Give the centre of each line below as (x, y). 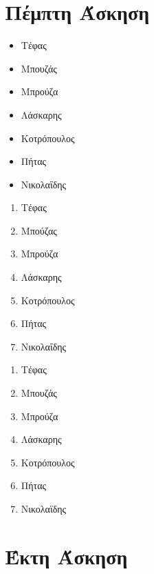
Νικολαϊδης (44, 508)
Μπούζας (39, 230)
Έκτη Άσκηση (66, 556)
